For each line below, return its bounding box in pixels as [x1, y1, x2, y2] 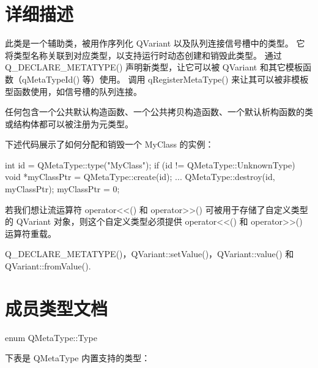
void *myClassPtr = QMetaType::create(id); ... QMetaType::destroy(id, [5, 170, 275, 183]
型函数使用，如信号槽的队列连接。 [5, 84, 142, 97]
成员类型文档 [5, 295, 108, 320]
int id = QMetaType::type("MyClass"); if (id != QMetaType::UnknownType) [5, 158, 295, 171]
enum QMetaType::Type [5, 331, 97, 344]
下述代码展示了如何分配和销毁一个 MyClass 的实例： [5, 138, 214, 151]
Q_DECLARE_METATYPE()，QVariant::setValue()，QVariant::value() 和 [5, 247, 294, 260]
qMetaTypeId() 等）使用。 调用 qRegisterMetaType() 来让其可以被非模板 [21, 72, 309, 85]
